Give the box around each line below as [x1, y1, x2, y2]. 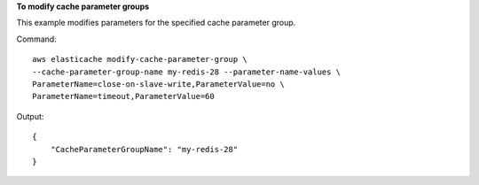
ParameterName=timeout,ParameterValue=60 [32, 91, 215, 102]
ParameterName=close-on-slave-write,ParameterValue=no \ [32, 79, 286, 89]
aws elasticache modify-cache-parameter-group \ [32, 54, 247, 65]
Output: [16, 111, 44, 121]
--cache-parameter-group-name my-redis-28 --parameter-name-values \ [32, 66, 342, 77]
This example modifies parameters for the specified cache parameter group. [16, 18, 296, 28]
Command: [16, 34, 57, 44]
